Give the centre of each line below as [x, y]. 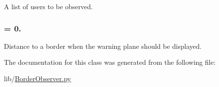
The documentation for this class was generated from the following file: [110, 62]
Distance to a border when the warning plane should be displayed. [103, 46]
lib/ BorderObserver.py [37, 78]
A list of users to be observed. [48, 6]
